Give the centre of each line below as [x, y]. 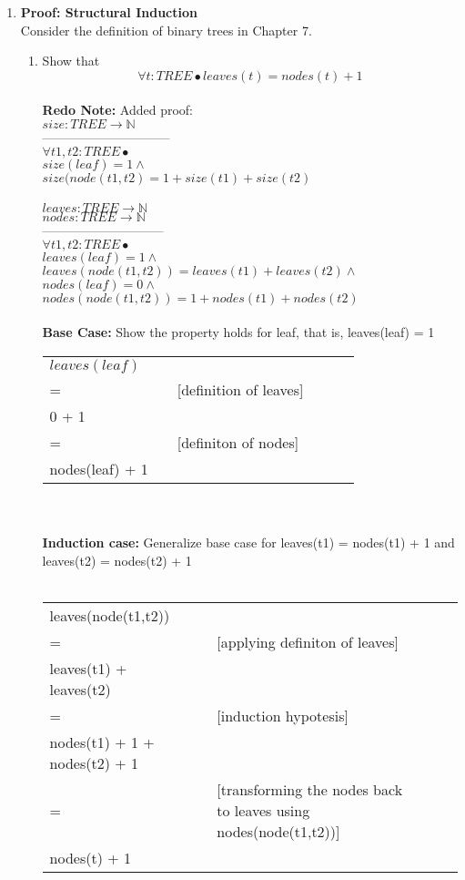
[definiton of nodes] [238, 442]
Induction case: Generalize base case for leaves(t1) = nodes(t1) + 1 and [248, 542]
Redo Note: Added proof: [118, 110]
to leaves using [263, 810]
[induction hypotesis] [283, 715]
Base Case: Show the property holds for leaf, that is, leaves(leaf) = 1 [238, 332]
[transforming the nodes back [310, 789]
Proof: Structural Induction [109, 12]
